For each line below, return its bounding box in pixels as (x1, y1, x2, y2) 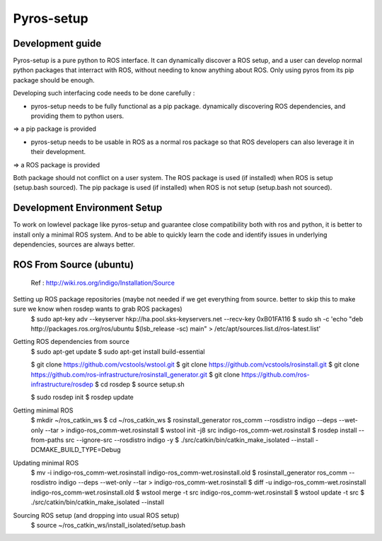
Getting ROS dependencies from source (13, 338, 130, 346)
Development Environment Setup (13, 202, 163, 214)
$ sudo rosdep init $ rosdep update (30, 393, 134, 402)
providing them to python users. (30, 112, 125, 120)
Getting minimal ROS (13, 406, 74, 415)
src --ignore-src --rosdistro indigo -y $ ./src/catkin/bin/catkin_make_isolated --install (65, 435, 314, 444)
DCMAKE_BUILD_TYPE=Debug (30, 446, 121, 454)
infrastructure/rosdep (30, 380, 93, 388)
